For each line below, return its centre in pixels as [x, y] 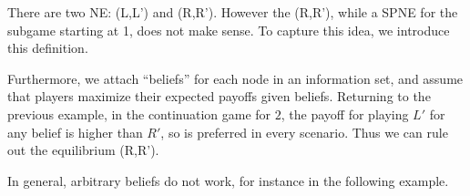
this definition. [48, 48]
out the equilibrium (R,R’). [83, 150]
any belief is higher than [75, 132]
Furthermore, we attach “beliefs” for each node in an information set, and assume [235, 78]
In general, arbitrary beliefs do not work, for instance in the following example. [228, 180]
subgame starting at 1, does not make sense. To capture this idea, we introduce [229, 30]
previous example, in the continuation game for [139, 113]
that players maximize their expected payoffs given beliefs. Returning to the [219, 96]
